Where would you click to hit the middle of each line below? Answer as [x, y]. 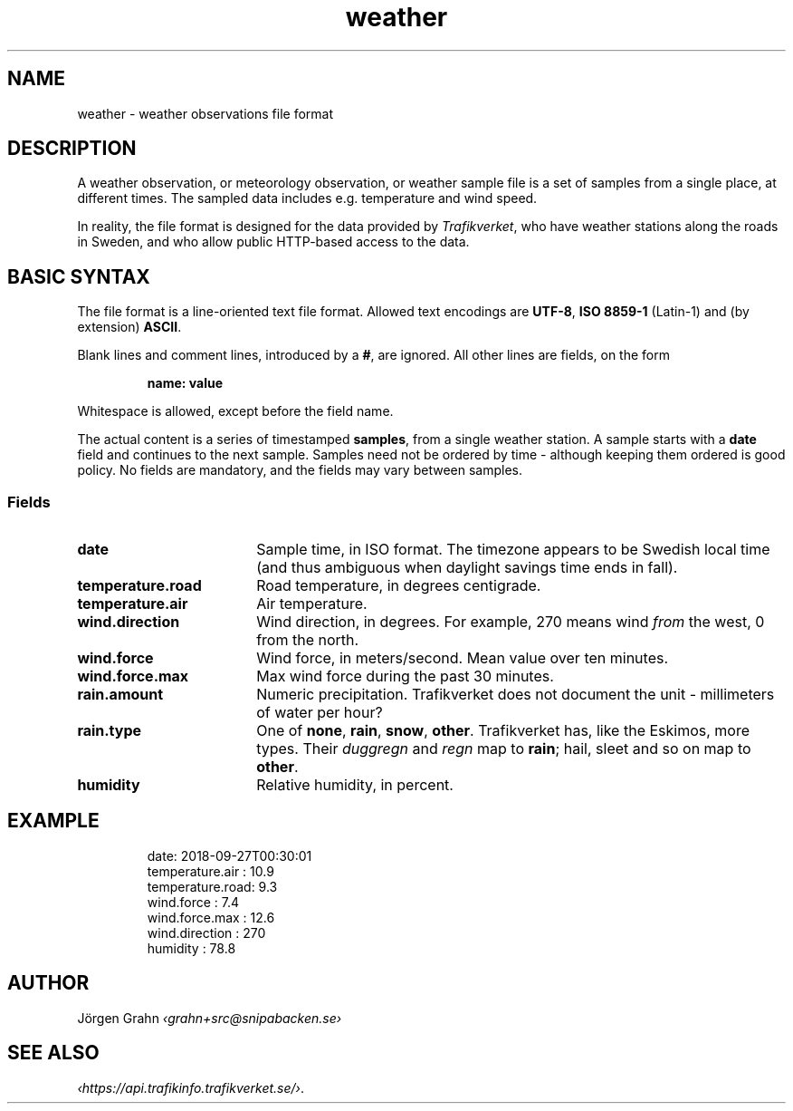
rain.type [110, 731]
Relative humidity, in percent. [355, 785]
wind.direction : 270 [206, 932]
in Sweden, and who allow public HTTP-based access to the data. [273, 242]
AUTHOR [48, 983]
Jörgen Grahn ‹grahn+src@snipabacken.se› [210, 1018]
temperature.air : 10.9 [210, 871]
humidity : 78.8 [191, 948]
